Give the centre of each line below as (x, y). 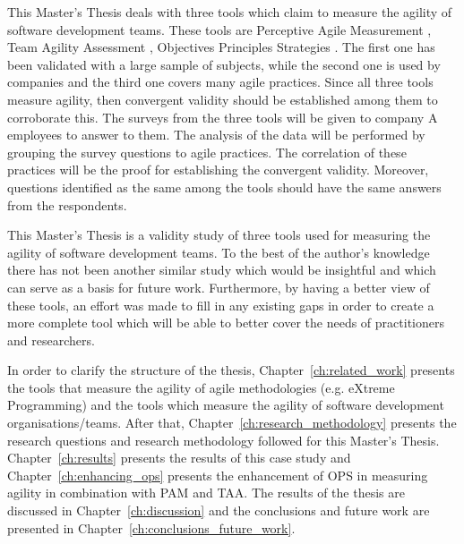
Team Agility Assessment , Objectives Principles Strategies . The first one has (221, 47)
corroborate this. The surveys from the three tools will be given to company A (223, 117)
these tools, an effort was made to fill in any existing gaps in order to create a (221, 305)
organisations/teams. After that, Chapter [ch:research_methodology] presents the (232, 423)
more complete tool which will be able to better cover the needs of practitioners (226, 323)
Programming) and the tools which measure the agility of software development (226, 405)
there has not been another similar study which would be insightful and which (222, 270)
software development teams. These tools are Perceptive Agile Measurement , (219, 29)
